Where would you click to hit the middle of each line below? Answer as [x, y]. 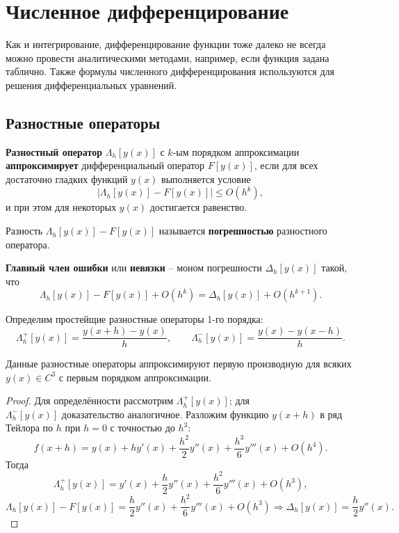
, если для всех [286, 165]
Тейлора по [30, 428]
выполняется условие [206, 178]
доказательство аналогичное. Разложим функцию [165, 414]
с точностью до [142, 428]
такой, [334, 268]
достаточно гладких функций [67, 178]
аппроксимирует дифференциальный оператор [105, 165]
